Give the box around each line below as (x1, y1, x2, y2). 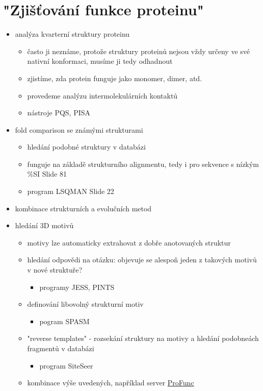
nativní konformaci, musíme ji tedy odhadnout (27, 56, 173, 66)
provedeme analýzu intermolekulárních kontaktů (27, 90, 178, 101)
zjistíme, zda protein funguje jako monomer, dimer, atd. (27, 72, 202, 83)
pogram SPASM (39, 315, 90, 326)
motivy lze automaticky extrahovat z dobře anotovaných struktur (27, 237, 231, 248)
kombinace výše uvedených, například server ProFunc (27, 377, 194, 388)
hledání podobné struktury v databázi (27, 141, 146, 152)
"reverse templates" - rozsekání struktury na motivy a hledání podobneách (27, 333, 259, 344)
